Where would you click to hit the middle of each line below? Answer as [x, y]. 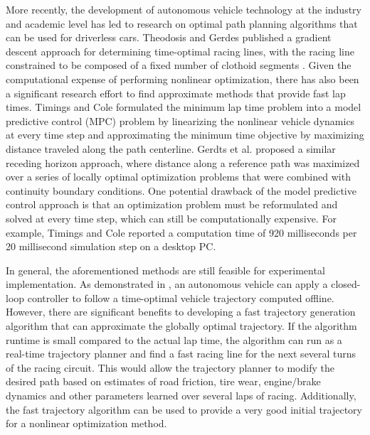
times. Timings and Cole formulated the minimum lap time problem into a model [184, 107]
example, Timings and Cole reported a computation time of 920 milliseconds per [181, 232]
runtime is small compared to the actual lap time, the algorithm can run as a [174, 339]
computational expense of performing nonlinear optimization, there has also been [183, 79]
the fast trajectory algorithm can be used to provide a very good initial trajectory [184, 409]
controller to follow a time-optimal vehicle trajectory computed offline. [181, 297]
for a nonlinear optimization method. [86, 423]
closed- [346, 284]
